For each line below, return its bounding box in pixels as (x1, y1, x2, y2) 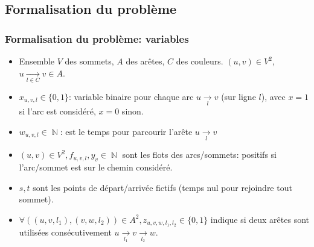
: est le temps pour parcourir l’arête (60, 125, 193, 137)
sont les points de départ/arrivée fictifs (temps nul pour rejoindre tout (33, 181, 292, 193)
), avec (261, 90, 286, 102)
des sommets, (65, 55, 114, 67)
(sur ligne (221, 90, 256, 102)
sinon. (121, 105, 144, 117)
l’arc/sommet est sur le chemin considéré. (19, 160, 173, 173)
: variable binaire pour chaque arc (69, 90, 194, 102)
